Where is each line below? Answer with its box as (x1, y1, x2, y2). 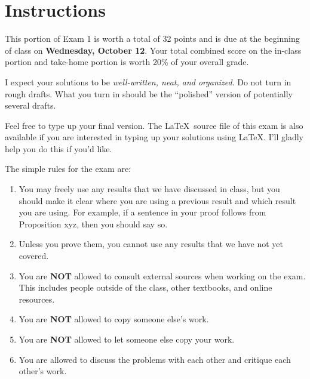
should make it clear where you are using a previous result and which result (19, 194, 296, 207)
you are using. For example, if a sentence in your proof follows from (19, 206, 266, 218)
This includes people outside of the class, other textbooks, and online (19, 281, 272, 294)
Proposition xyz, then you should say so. (19, 217, 168, 230)
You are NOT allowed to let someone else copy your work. (19, 333, 235, 345)
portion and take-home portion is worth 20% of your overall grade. (5, 56, 249, 68)
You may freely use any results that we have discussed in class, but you (19, 183, 280, 195)
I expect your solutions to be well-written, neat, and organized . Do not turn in (5, 75, 291, 88)
